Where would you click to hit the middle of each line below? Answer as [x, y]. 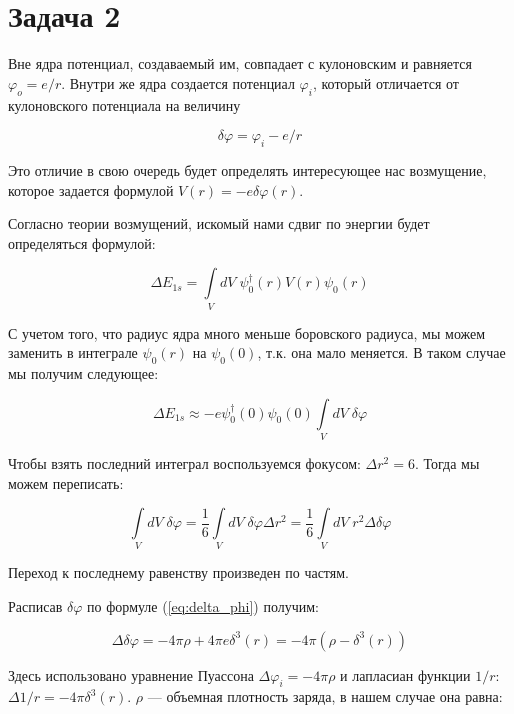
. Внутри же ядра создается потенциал [178, 82]
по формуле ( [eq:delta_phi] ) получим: [203, 606]
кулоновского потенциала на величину [124, 104]
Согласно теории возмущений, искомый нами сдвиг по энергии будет [219, 223]
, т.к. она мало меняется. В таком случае [381, 352]
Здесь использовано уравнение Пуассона [131, 674]
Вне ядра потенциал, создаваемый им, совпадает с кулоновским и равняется [240, 63]
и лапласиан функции [405, 674]
